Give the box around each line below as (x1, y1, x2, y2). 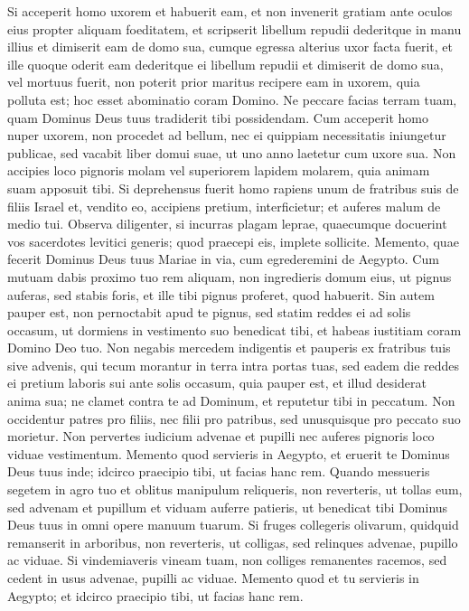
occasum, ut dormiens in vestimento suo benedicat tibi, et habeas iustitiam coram (7, 320, 462, 339)
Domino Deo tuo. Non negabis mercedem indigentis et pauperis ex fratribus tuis (7, 338, 451, 357)
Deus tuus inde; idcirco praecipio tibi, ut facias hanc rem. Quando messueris (7, 462, 430, 481)
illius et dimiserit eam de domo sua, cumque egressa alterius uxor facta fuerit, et (7, 37, 453, 56)
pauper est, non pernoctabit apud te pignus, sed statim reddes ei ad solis (7, 303, 411, 322)
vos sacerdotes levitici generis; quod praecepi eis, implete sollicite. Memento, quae (7, 231, 459, 250)
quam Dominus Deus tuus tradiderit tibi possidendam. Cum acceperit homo (7, 108, 429, 127)
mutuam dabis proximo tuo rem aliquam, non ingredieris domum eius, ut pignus (7, 267, 452, 286)
